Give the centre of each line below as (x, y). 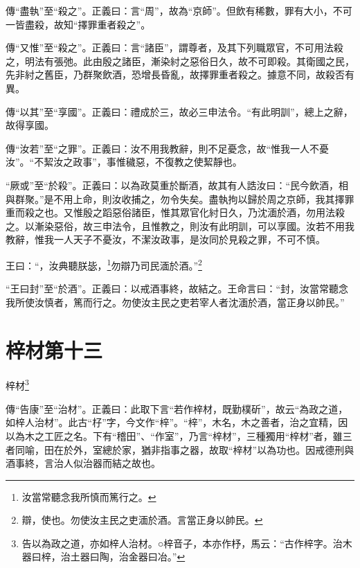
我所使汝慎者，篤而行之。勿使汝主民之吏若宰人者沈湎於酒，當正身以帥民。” (175, 302)
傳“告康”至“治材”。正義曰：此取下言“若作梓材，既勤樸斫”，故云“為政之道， (177, 408)
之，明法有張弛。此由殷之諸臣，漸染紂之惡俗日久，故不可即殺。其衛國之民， (180, 61)
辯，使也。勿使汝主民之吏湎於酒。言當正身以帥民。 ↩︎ (142, 520)
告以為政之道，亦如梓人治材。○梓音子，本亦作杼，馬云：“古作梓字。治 (182, 543)
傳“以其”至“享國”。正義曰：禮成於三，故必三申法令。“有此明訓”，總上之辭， (179, 111)
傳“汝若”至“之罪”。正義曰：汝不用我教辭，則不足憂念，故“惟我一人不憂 (168, 148)
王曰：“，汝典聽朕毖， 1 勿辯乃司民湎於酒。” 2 (104, 264)
